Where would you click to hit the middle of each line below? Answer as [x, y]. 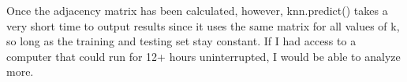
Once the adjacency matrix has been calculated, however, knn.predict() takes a [197, 10]
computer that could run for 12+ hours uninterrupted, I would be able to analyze [203, 56]
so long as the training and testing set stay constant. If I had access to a [181, 41]
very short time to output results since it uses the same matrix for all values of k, [203, 25]
